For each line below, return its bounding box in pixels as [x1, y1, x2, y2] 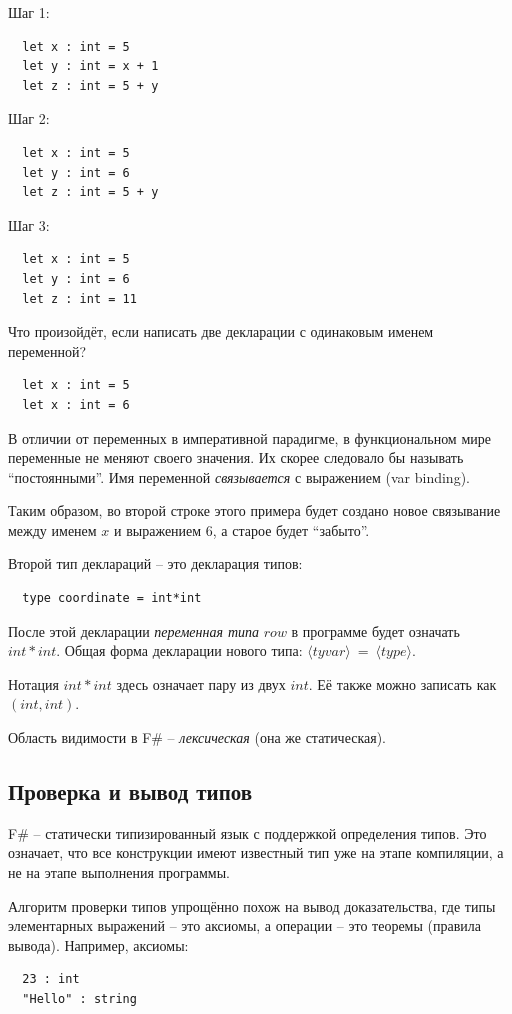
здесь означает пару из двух [116, 673, 286, 694]
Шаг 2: [8, 108, 50, 129]
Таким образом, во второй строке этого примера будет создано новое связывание [8, 500, 501, 521]
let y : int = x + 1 [22, 59, 159, 74]
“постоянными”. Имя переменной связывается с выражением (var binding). [8, 466, 470, 487]
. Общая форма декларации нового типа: [56, 640, 303, 661]
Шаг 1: [8, 2, 50, 22]
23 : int [22, 972, 80, 987]
